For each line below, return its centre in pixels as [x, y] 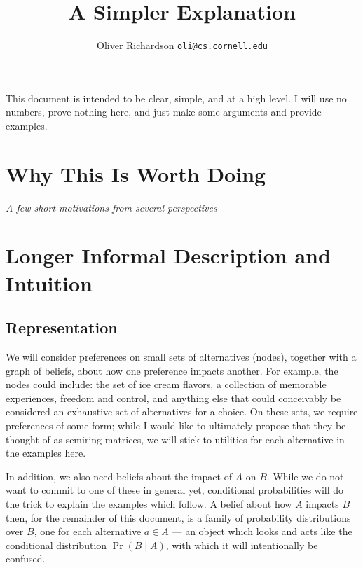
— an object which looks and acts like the [262, 531]
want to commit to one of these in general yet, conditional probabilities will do [175, 490]
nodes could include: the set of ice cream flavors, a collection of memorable [166, 384]
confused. [26, 559]
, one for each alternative [88, 531]
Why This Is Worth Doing [136, 173]
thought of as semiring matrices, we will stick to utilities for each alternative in [175, 439]
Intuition [49, 283]
